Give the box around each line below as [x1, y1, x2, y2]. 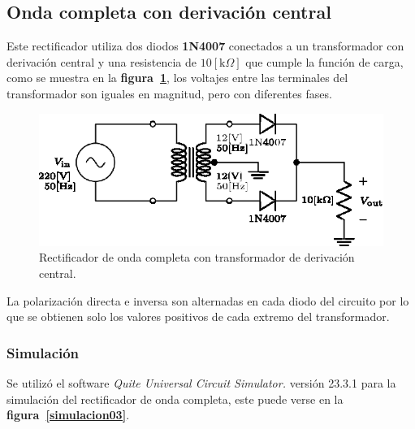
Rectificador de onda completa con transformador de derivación [39, 249, 355, 266]
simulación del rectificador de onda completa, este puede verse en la [6, 390, 344, 407]
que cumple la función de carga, [245, 53, 404, 70]
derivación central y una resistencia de [6, 53, 197, 70]
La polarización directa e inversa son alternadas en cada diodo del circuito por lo [6, 292, 409, 309]
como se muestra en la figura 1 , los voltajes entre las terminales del [6, 69, 348, 86]
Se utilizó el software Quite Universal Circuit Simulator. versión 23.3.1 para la [6, 375, 396, 391]
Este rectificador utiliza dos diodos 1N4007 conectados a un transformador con [6, 37, 404, 54]
